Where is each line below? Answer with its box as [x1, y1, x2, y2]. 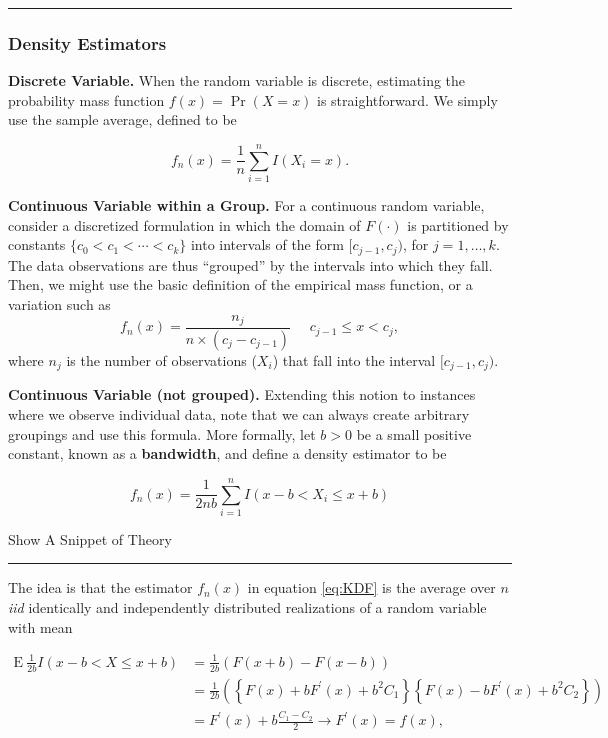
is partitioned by [407, 214, 509, 235]
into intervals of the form [190, 234, 344, 255]
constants [8, 234, 66, 255]
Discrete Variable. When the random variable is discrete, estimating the [8, 70, 466, 91]
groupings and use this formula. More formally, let [8, 423, 316, 444]
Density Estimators [8, 30, 167, 55]
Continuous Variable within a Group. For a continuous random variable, [8, 195, 485, 216]
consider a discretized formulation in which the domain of [8, 214, 361, 235]
